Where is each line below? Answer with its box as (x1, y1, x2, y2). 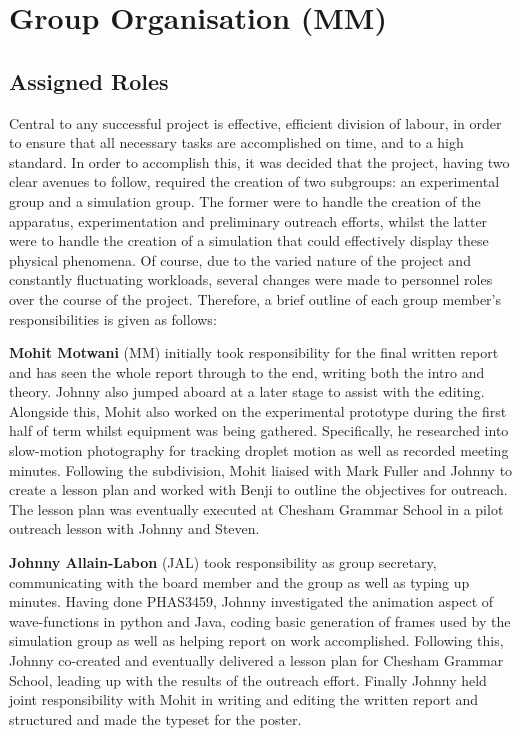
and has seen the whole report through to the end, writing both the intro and (9, 361, 485, 382)
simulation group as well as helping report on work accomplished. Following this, (9, 630, 504, 651)
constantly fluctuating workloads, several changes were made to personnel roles (9, 269, 493, 290)
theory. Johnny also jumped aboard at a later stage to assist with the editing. (9, 381, 485, 402)
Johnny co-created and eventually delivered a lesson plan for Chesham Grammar (9, 650, 504, 671)
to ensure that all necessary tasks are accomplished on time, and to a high (9, 132, 464, 153)
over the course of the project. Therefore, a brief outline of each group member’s (9, 288, 501, 309)
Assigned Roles (9, 65, 169, 96)
